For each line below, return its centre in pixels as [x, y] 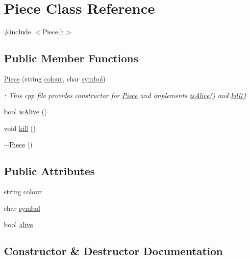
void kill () [20, 128]
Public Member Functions [71, 58]
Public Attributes [50, 171]
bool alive [19, 224]
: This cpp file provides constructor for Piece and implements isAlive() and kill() [125, 95]
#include [18, 32]
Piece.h [53, 32]
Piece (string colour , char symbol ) [55, 78]
